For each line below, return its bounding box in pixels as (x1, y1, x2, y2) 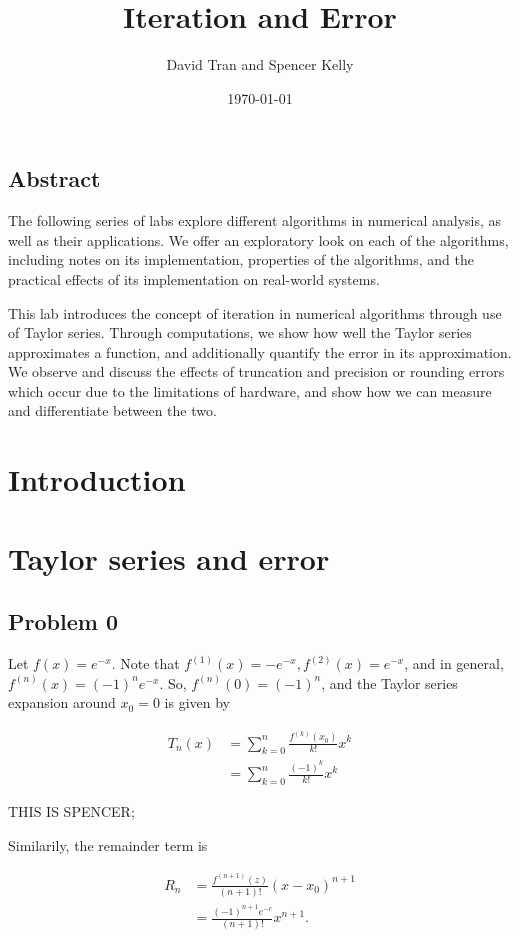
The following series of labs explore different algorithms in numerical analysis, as (8, 210, 502, 231)
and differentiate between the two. (8, 400, 217, 421)
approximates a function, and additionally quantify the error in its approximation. (8, 341, 512, 362)
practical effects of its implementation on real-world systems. (8, 268, 380, 289)
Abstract (8, 163, 101, 194)
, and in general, (404, 653, 504, 674)
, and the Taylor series (321, 672, 458, 693)
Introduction (8, 459, 186, 500)
